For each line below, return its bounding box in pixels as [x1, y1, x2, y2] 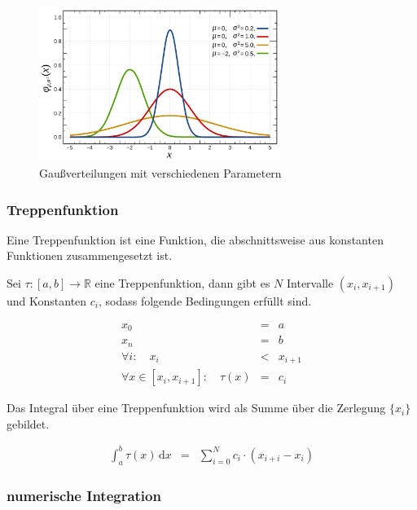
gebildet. [7, 415, 50, 432]
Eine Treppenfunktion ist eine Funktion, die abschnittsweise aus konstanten [7, 231, 384, 248]
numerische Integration [7, 485, 161, 505]
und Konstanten [7, 292, 87, 310]
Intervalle [286, 275, 334, 292]
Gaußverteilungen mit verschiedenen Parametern [39, 165, 282, 182]
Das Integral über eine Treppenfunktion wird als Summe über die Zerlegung [7, 399, 386, 416]
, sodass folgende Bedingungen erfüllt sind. [99, 292, 312, 310]
